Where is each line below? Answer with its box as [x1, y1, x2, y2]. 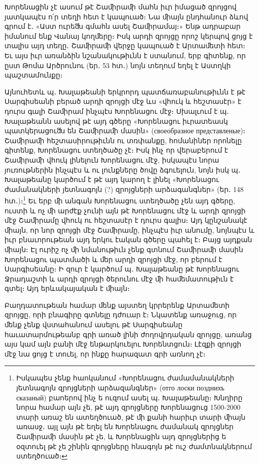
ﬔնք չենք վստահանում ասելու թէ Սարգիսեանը [4, 319, 183, 330]
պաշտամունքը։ [4, 70, 63, 80]
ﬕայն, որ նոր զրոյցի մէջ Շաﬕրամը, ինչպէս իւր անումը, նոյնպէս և [4, 224, 255, 235]
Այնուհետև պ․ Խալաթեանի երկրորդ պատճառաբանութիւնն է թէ [4, 86, 246, 96]
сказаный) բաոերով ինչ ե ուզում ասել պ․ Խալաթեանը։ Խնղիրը [16, 392, 243, 402]
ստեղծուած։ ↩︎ [16, 451, 68, 461]
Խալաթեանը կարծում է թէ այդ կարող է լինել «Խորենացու [4, 174, 219, 185]
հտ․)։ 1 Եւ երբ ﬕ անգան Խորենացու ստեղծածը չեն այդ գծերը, [4, 194, 235, 205]
